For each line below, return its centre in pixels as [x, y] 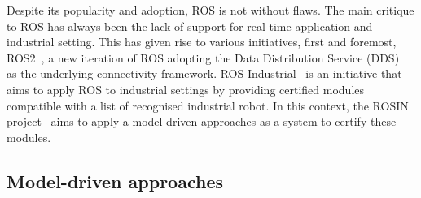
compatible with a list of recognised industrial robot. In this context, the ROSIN [208, 105]
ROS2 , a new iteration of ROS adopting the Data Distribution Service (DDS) [203, 57]
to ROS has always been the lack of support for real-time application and [190, 26]
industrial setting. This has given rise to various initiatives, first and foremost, [202, 42]
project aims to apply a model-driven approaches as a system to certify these [202, 121]
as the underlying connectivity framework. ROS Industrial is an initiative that [204, 73]
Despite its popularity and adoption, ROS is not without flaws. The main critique [210, 10]
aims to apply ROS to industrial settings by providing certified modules [186, 89]
